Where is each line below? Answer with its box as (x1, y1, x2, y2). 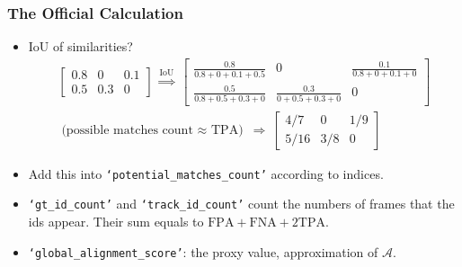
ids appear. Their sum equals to (28, 211, 204, 230)
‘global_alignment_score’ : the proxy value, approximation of (28, 242, 378, 261)
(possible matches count (61, 123, 193, 137)
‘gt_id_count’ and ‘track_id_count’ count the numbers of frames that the (28, 194, 455, 213)
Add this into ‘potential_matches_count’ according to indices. (28, 164, 384, 182)
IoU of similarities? (28, 37, 133, 56)
